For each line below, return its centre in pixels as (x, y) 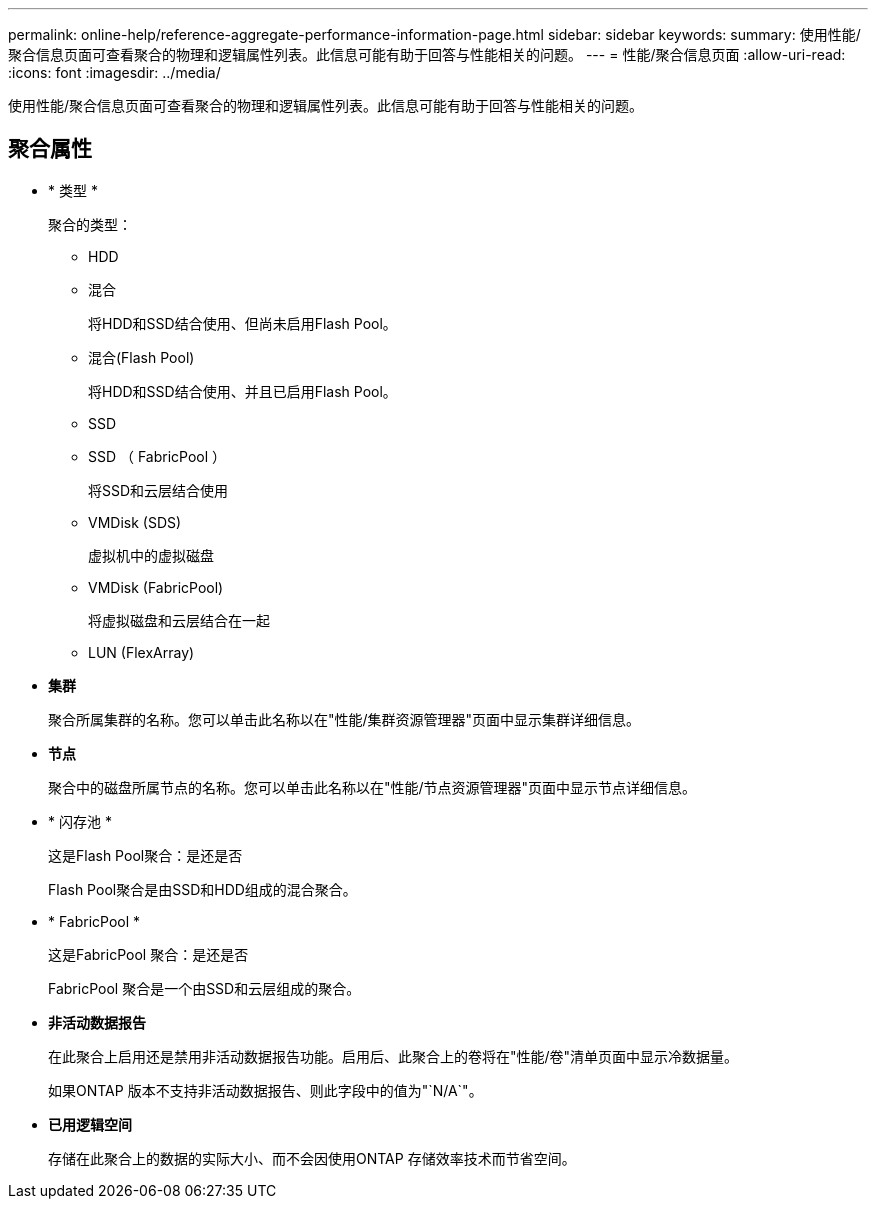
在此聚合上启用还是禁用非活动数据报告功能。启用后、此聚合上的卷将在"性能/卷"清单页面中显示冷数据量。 (393, 1056)
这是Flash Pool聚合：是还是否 (145, 855)
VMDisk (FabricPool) (156, 587)
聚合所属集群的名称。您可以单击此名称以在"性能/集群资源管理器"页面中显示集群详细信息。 (344, 719)
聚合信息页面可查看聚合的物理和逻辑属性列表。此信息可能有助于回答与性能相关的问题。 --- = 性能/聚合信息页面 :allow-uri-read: (427, 54)
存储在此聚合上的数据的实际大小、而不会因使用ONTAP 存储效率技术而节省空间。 (312, 1158)
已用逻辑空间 (90, 1124)
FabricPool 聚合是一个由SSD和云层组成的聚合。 (204, 988)
